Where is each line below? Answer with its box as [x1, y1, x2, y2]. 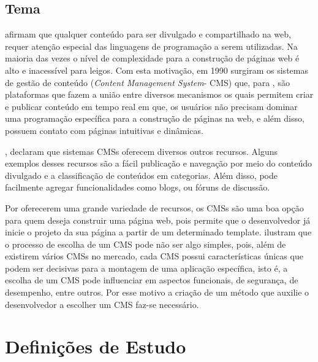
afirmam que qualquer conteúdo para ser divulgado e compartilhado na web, [5, 28, 291, 41]
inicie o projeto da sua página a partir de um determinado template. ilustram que [5, 226, 312, 238]
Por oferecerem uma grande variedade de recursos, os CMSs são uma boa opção [5, 201, 304, 214]
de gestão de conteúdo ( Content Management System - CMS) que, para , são [5, 76, 290, 89]
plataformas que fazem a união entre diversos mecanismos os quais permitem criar [5, 88, 314, 101]
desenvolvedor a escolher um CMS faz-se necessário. [5, 297, 199, 310]
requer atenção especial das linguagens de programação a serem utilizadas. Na [5, 39, 298, 52]
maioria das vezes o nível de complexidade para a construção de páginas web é [5, 52, 300, 65]
